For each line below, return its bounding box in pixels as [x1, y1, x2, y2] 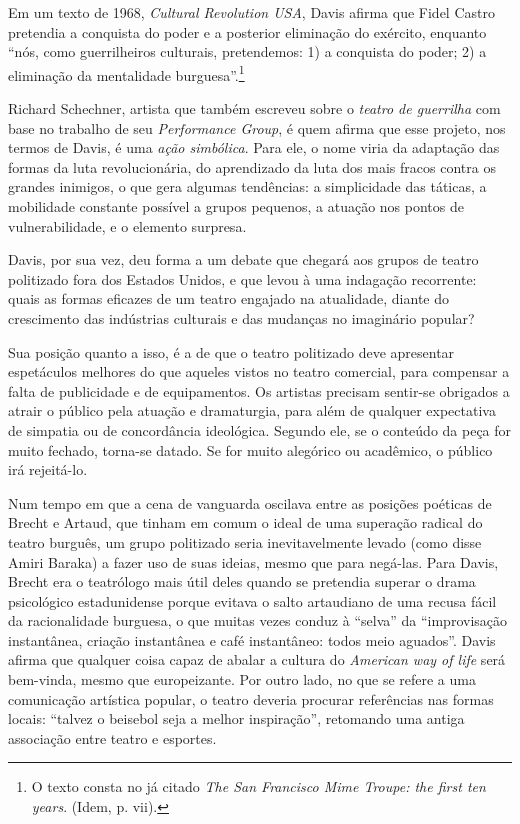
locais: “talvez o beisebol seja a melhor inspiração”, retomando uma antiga [8, 708, 465, 729]
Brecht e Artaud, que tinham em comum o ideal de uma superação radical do [8, 512, 483, 533]
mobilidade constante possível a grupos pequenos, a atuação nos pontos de [8, 196, 464, 216]
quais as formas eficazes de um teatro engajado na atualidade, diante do [8, 288, 449, 309]
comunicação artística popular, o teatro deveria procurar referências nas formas [8, 688, 494, 709]
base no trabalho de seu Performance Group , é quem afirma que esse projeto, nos [8, 117, 506, 138]
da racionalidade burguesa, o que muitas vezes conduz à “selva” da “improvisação [8, 610, 508, 631]
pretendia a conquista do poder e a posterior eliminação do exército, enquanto [8, 21, 487, 42]
